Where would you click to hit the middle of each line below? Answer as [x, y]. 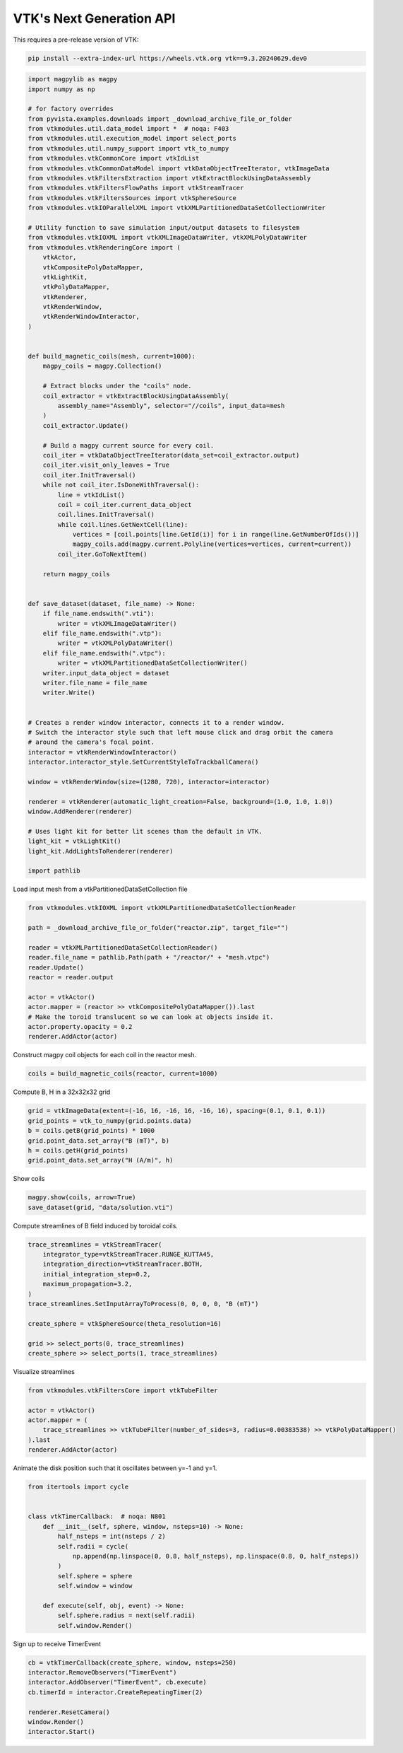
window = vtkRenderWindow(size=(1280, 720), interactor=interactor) [149, 782]
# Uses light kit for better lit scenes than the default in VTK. [145, 831]
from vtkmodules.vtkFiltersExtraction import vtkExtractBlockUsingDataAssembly [169, 178]
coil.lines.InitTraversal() [106, 515]
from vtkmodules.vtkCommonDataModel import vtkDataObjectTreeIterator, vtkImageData [179, 168]
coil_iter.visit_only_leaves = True [106, 465]
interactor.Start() [61, 1732]
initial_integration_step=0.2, [97, 1274]
